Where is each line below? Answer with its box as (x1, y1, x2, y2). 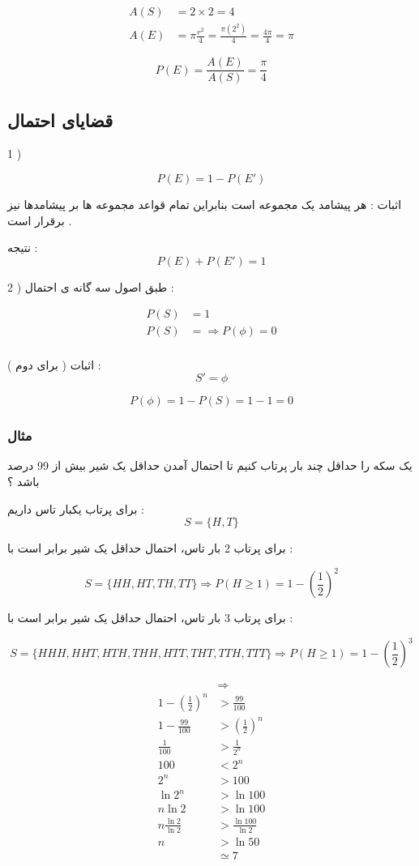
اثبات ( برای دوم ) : (7, 356, 101, 373)
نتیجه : (7, 239, 38, 256)
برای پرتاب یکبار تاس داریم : (7, 500, 144, 517)
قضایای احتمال (7, 107, 113, 132)
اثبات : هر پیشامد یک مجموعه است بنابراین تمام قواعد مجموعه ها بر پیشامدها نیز (7, 196, 402, 213)
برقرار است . (7, 211, 72, 228)
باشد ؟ (7, 472, 40, 489)
